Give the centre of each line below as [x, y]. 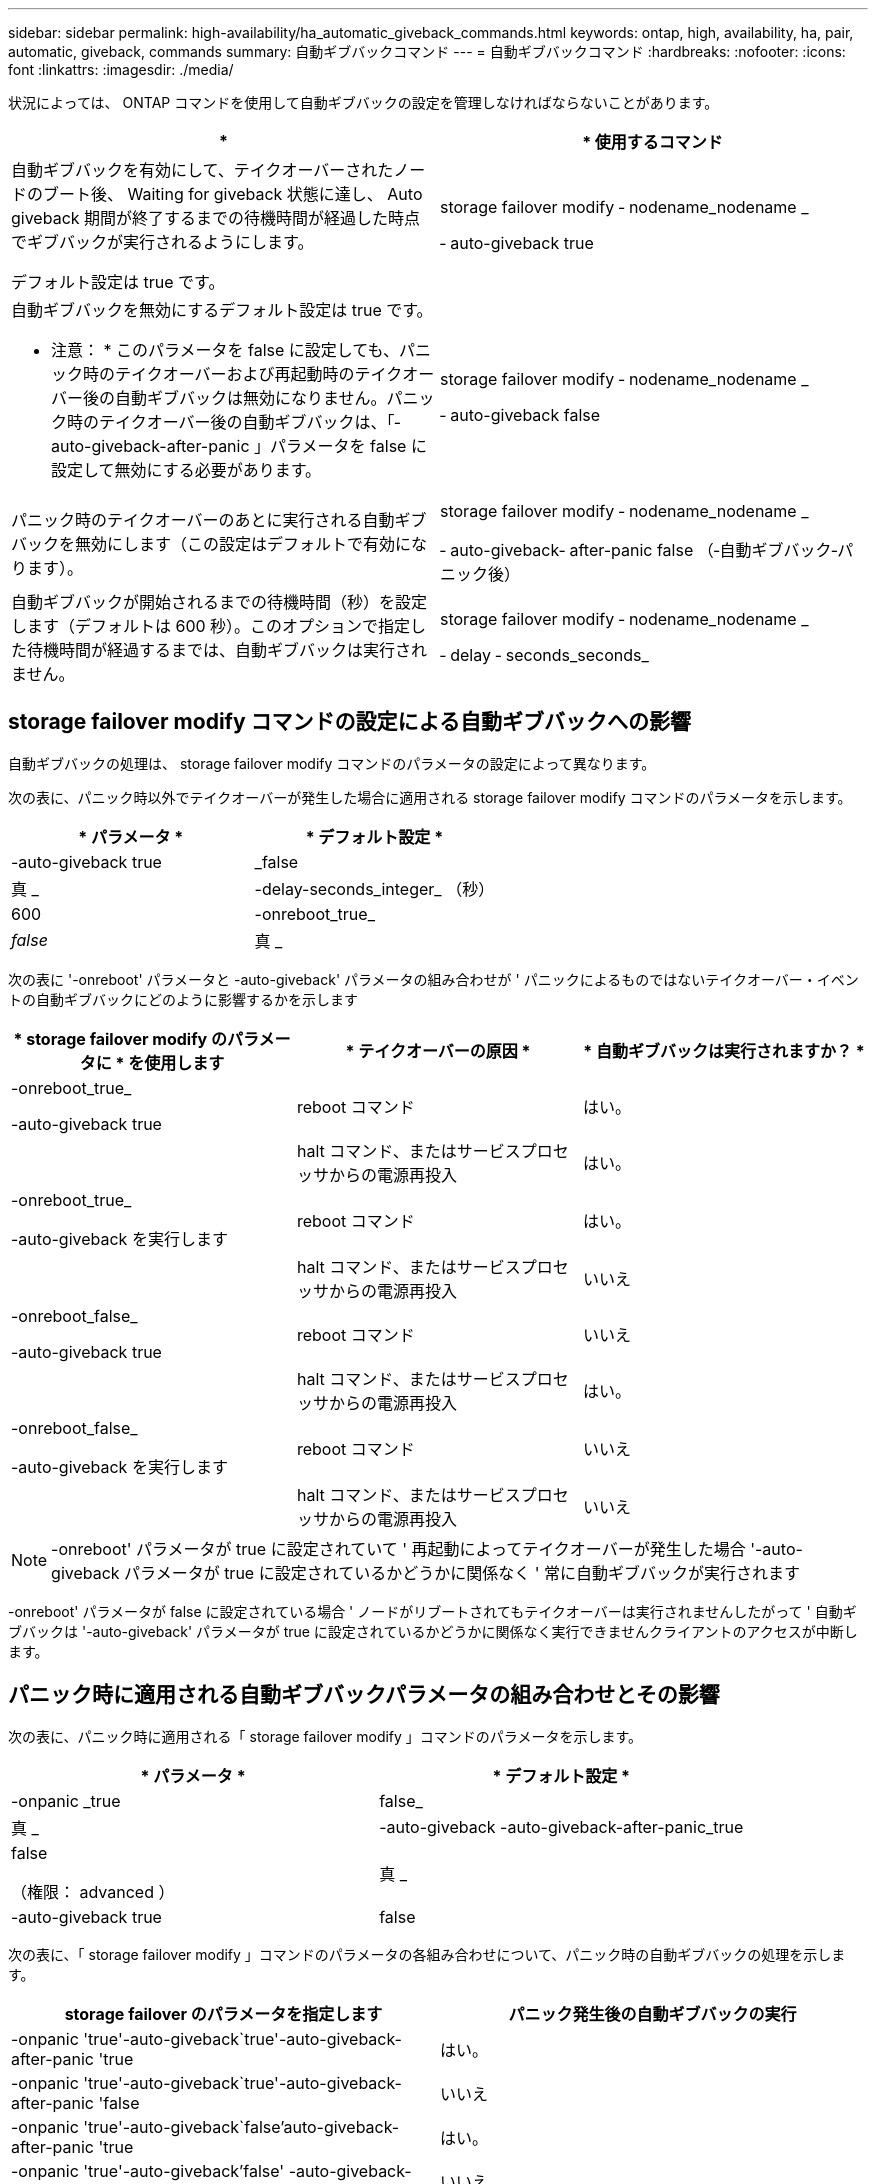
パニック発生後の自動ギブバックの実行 [652, 2013]
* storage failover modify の [120, 1038]
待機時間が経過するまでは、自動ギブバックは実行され [227, 650]
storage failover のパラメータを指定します [223, 2013]
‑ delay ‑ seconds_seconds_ [544, 655]
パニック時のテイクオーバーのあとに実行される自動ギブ [219, 520]
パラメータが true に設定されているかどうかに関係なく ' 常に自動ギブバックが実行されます [462, 1572]
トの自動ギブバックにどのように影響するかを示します [183, 999]
